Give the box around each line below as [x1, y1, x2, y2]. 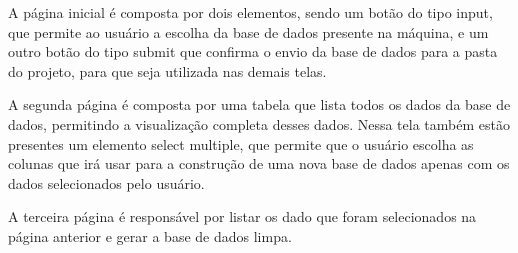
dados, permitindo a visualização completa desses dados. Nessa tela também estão [8, 113, 510, 134]
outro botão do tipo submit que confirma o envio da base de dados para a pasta [8, 41, 498, 62]
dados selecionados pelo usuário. [8, 172, 205, 193]
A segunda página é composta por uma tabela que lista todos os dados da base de [8, 94, 511, 115]
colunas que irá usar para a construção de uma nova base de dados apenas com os [8, 153, 510, 174]
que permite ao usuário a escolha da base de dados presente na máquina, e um [8, 21, 489, 42]
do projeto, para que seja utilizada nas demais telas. [8, 60, 327, 81]
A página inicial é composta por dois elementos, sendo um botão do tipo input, [8, 2, 493, 22]
